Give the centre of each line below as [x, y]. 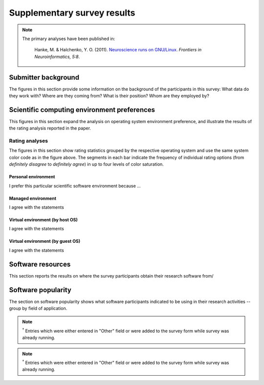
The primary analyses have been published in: [69, 39]
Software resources [40, 264]
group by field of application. [38, 308]
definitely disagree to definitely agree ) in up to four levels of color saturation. [86, 164]
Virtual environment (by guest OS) [45, 241]
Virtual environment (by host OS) [43, 220]
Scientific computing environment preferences [82, 110]
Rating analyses [29, 141]
